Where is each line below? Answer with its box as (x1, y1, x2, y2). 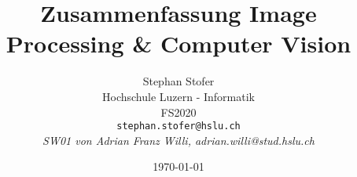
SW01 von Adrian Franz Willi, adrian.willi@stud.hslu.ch (42, 132, 315, 148)
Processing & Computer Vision (6, 27, 351, 60)
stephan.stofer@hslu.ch (116, 121, 241, 132)
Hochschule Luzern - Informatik (101, 88, 255, 104)
